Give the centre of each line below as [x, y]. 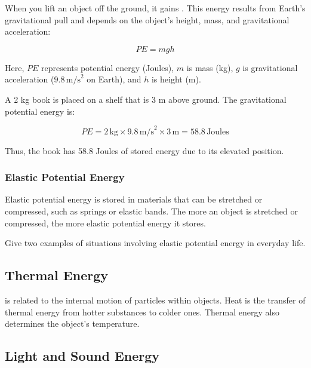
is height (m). [176, 79]
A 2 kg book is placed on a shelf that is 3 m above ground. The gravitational [146, 99]
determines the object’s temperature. [72, 323]
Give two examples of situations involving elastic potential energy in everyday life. [155, 243]
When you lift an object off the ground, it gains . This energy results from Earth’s [155, 8]
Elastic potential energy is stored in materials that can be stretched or [134, 199]
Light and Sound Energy [82, 356]
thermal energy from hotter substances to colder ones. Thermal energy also [142, 312]
